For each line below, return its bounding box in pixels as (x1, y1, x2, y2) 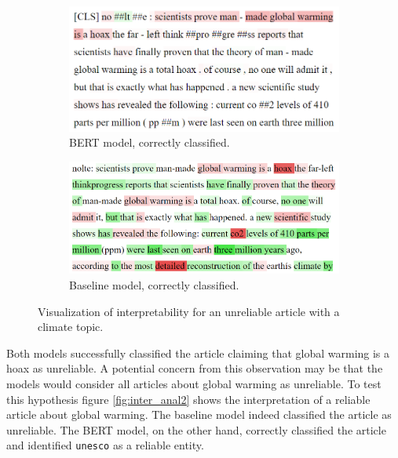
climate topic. (38, 318, 104, 335)
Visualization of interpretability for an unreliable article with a (38, 303, 340, 319)
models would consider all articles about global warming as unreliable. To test (6, 375, 382, 391)
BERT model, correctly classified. (69, 134, 230, 151)
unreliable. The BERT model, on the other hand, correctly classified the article (6, 421, 386, 438)
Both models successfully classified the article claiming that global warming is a (6, 344, 390, 361)
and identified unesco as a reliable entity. (6, 437, 204, 453)
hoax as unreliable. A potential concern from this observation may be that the (6, 360, 383, 376)
